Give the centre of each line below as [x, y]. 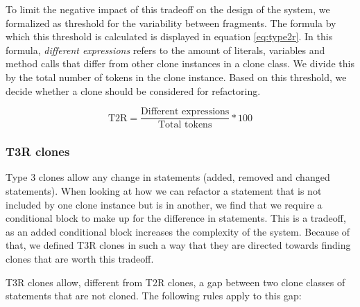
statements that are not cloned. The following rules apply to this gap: [154, 296]
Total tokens [185, 125]
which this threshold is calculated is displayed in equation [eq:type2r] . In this [169, 36]
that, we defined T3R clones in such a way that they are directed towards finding [178, 245]
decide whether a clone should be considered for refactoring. [133, 90]
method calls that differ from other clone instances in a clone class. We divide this [180, 63]
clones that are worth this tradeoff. [80, 258]
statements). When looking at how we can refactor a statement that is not [164, 191]
